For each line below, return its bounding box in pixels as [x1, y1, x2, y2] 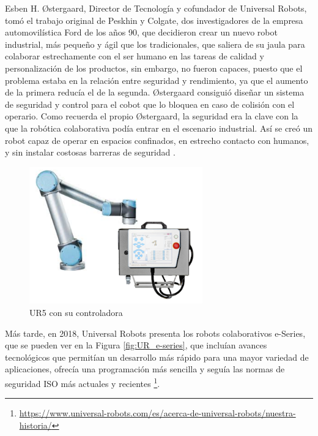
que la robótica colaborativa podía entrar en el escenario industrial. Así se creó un [5, 121, 313, 134]
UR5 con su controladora [29, 306, 123, 319]
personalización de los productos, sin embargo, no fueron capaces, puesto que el [5, 61, 303, 74]
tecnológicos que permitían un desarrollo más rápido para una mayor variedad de [5, 350, 309, 363]
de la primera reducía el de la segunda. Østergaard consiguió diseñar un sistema [5, 86, 305, 99]
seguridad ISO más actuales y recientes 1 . [5, 375, 160, 389]
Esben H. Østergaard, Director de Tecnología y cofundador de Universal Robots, [5, 2, 307, 14]
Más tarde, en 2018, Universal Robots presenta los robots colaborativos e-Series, [5, 326, 306, 339]
